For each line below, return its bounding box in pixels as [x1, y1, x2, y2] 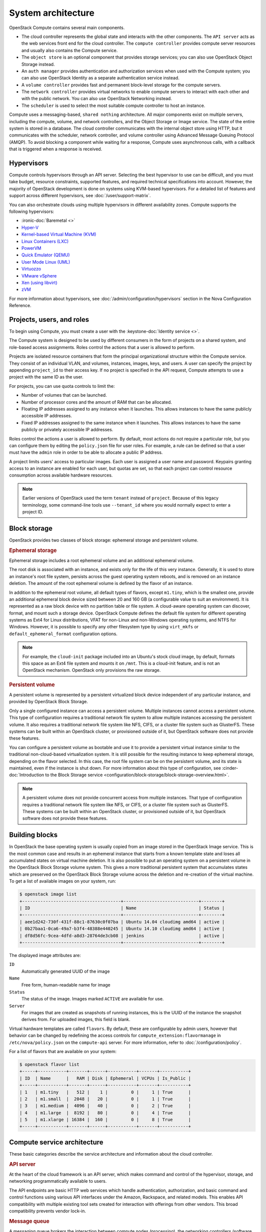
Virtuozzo [21, 266, 41, 272]
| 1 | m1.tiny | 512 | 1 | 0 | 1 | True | [19, 1089, 191, 1095]
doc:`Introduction [9, 772, 44, 778]
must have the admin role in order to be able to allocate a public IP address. [9, 449, 163, 455]
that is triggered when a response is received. [9, 146, 102, 152]
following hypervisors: [9, 208, 54, 214]
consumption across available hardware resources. [9, 472, 113, 478]
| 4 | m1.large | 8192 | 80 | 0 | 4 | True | [19, 1110, 191, 1116]
